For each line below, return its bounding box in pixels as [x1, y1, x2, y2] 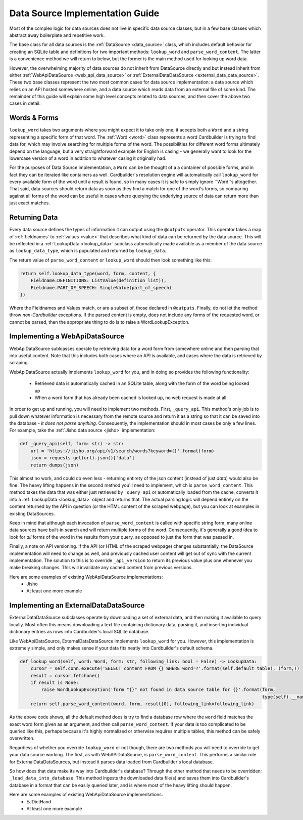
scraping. [9, 360, 29, 366]
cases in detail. [9, 100, 41, 106]
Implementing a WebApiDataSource [9, 332, 125, 341]
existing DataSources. [9, 510, 55, 516]
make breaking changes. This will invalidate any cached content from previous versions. [9, 565, 193, 571]
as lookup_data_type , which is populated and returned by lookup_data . [9, 248, 167, 254]
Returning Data [9, 213, 58, 222]
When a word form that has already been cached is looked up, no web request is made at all [34, 395, 227, 401]
